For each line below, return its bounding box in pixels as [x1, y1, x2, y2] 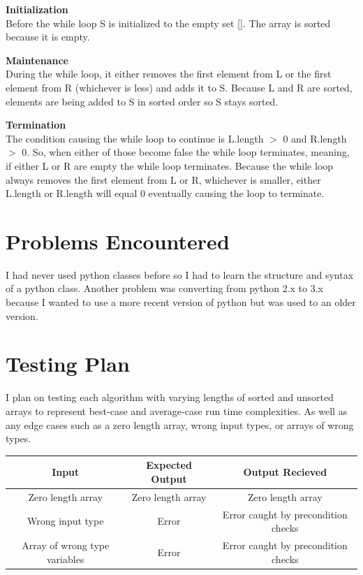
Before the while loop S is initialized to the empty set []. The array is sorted [6, 15, 331, 30]
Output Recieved [243, 465, 327, 479]
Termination [6, 117, 66, 132]
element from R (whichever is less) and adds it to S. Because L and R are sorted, [6, 80, 353, 94]
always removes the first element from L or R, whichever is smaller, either [6, 172, 321, 187]
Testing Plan [6, 349, 130, 378]
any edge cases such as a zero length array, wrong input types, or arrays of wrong [6, 417, 354, 432]
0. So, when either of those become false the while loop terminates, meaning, [22, 145, 350, 159]
